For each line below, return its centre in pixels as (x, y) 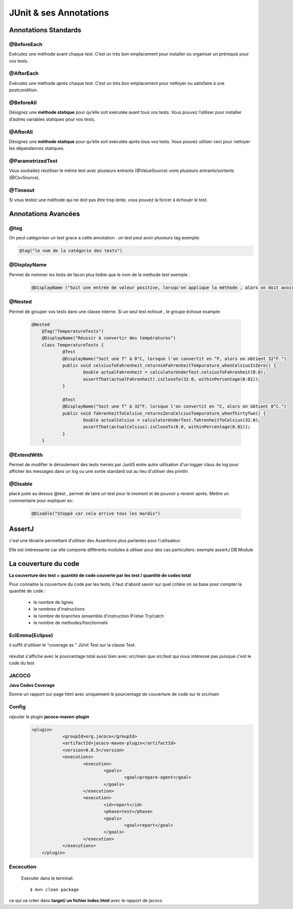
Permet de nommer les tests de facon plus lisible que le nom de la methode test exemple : (100, 275)
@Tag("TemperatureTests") (73, 331)
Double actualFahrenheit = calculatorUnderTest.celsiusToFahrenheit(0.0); (175, 372)
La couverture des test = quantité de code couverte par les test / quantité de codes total (100, 575)
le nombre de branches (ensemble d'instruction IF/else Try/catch (99, 616)
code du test (22, 663)
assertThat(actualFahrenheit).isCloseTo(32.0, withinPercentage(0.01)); (172, 379)
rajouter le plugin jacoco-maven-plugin (49, 717)
